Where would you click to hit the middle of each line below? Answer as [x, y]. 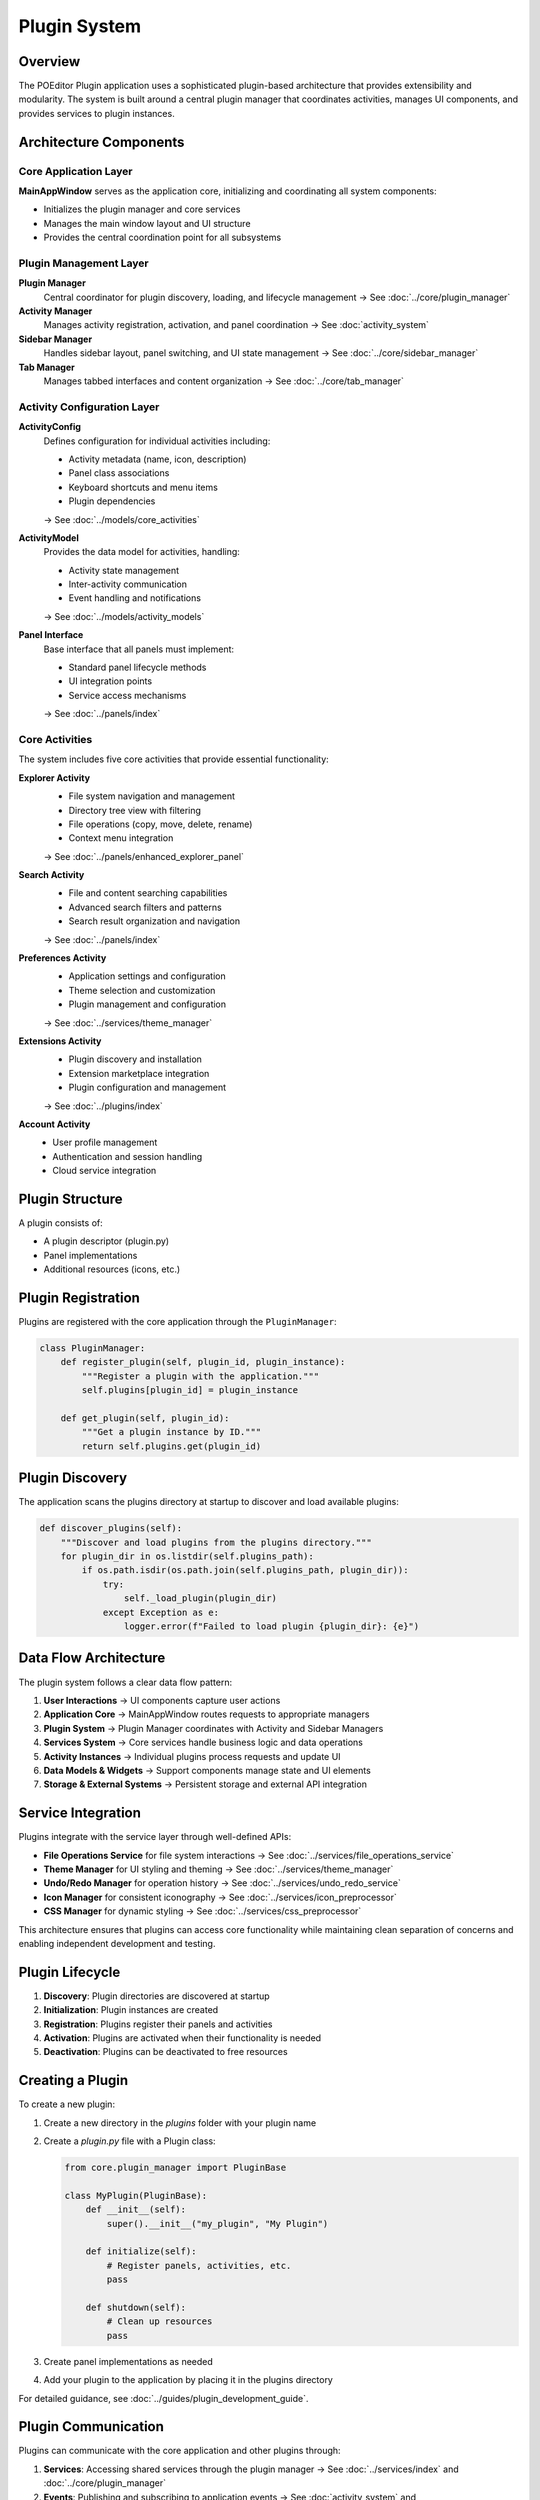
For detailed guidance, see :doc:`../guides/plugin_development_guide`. [163, 2398]
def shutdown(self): [136, 2307]
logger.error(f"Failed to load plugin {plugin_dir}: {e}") [271, 1626]
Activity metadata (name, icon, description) [157, 459]
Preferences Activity [62, 958]
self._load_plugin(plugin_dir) [200, 1598]
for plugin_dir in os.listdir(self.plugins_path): [187, 1556]
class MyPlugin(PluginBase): [136, 2195]
